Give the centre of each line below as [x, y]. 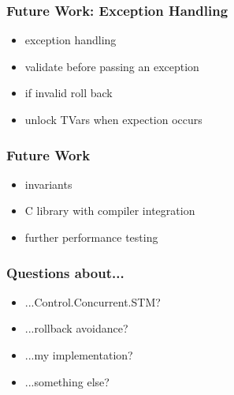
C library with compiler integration [110, 211]
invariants [48, 184]
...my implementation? [79, 355]
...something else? [67, 381]
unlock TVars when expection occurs [113, 119]
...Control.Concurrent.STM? [93, 301]
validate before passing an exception [112, 66]
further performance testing [91, 237]
